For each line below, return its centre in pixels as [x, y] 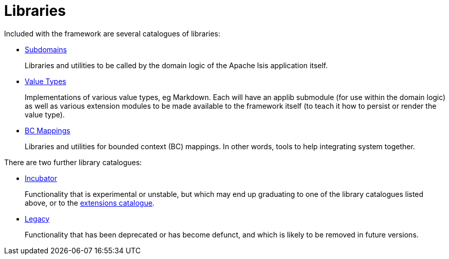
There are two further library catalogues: [73, 162]
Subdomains [46, 49]
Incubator [41, 178]
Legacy [37, 218]
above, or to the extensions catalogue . [90, 203]
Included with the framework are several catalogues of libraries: [112, 33]
